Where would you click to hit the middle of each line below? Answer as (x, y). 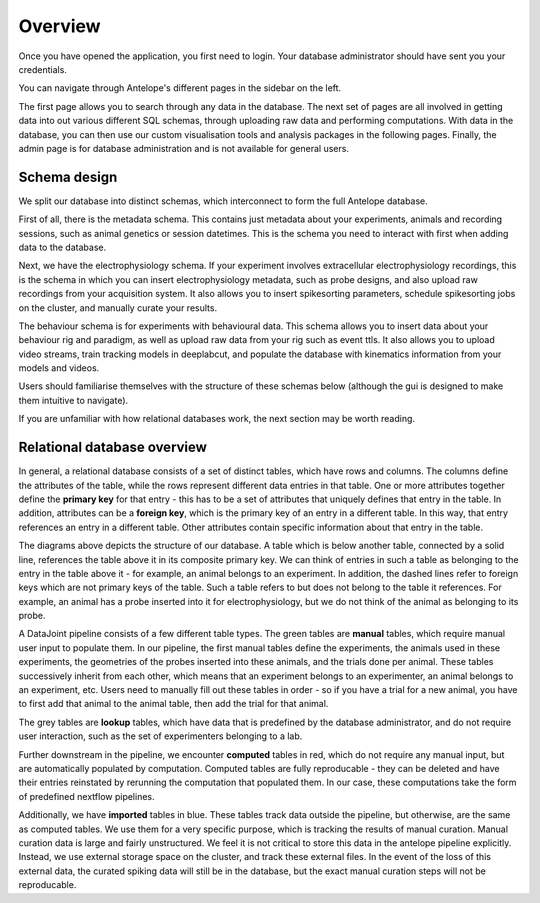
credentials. (42, 69)
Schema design (68, 176)
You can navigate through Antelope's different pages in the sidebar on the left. (180, 88)
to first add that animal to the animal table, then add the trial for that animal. (173, 704)
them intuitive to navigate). (73, 400)
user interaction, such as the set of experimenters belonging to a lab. (160, 736)
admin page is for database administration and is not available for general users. (184, 148)
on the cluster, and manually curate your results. (118, 307)
